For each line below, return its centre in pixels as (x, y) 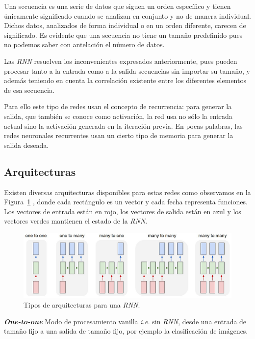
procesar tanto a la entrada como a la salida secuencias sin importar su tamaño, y (127, 71)
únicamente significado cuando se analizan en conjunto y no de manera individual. (127, 15)
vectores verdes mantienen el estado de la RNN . (76, 221)
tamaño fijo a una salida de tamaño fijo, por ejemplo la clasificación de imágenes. (126, 331)
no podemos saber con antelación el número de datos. (84, 44)
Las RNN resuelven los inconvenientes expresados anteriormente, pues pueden (121, 61)
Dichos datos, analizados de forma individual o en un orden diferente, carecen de (125, 25)
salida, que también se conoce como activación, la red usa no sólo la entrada (118, 116)
